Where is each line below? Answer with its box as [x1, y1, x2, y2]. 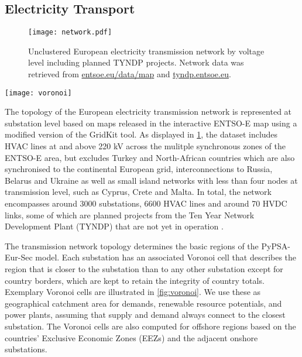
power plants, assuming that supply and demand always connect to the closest [5, 308, 286, 321]
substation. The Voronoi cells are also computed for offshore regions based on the [5, 320, 296, 332]
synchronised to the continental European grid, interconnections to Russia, [5, 163, 273, 175]
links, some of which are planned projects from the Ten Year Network [5, 208, 255, 221]
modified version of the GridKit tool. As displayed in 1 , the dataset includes [5, 128, 278, 140]
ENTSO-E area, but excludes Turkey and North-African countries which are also [5, 151, 295, 163]
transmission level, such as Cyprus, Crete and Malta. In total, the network [5, 186, 272, 198]
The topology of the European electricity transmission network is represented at [5, 105, 292, 118]
